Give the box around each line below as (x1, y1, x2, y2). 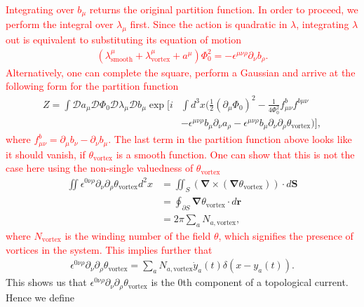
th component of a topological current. (182, 275, 349, 289)
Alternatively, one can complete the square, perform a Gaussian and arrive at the (6, 64, 356, 79)
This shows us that (6, 275, 87, 289)
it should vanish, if (6, 146, 86, 161)
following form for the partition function (6, 79, 179, 93)
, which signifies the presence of (218, 228, 353, 243)
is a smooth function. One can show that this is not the (116, 146, 355, 161)
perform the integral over (6, 17, 114, 32)
